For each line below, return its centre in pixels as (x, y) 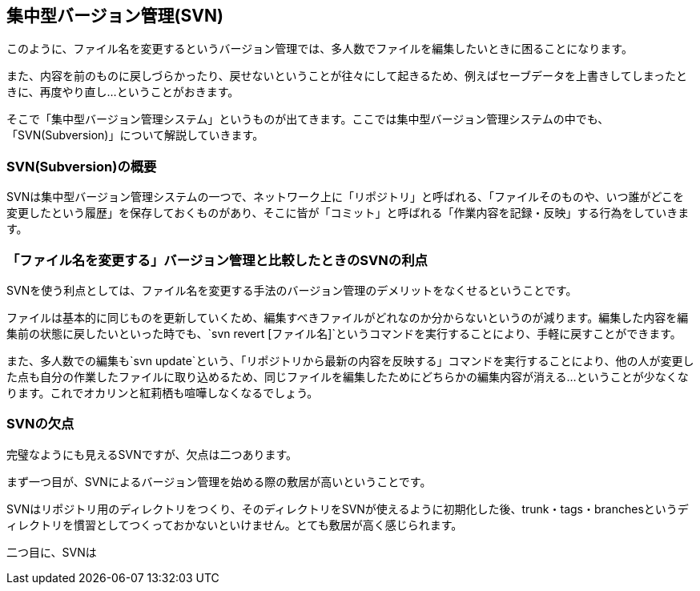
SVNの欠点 (40, 424)
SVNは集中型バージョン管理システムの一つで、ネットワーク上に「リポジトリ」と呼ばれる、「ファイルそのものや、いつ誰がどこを (346, 197)
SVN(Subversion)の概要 (82, 166)
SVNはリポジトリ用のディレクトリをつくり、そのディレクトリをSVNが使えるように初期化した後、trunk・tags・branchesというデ (348, 509)
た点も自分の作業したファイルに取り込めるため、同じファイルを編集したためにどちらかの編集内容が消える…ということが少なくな (348, 376)
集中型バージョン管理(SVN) (115, 16)
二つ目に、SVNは (52, 552)
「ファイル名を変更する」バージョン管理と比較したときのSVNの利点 (217, 260)
